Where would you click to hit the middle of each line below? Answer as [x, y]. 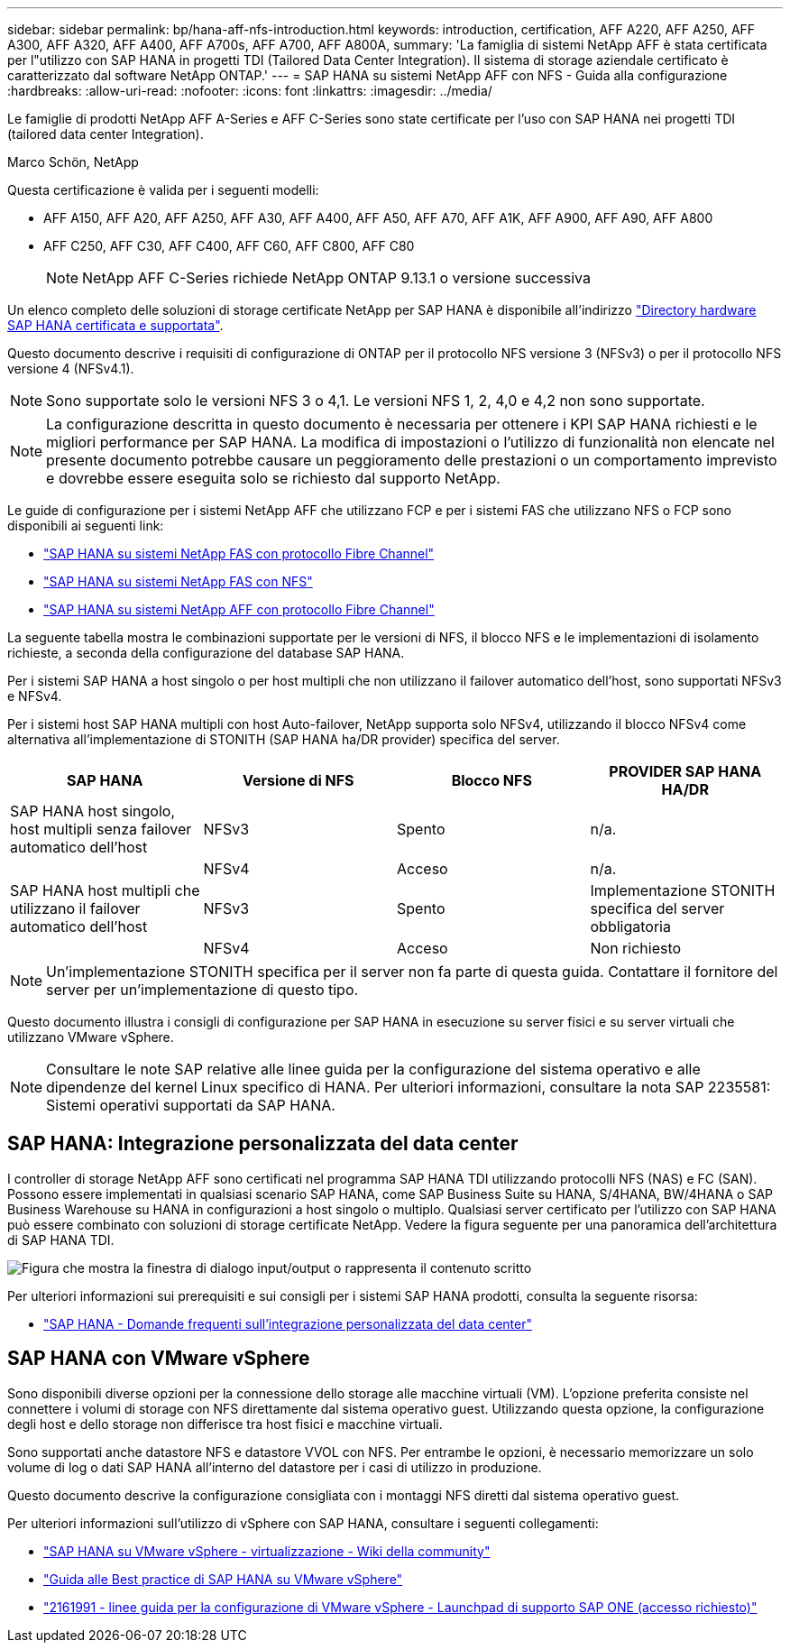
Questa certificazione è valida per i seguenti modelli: [163, 190]
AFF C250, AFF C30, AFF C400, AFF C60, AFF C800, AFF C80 [229, 246]
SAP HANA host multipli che [105, 890]
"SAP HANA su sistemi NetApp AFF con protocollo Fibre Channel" [239, 609]
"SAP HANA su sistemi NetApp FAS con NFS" [178, 581]
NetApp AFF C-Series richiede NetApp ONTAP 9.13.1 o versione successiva [336, 278]
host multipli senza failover [101, 829]
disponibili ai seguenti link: [86, 525]
